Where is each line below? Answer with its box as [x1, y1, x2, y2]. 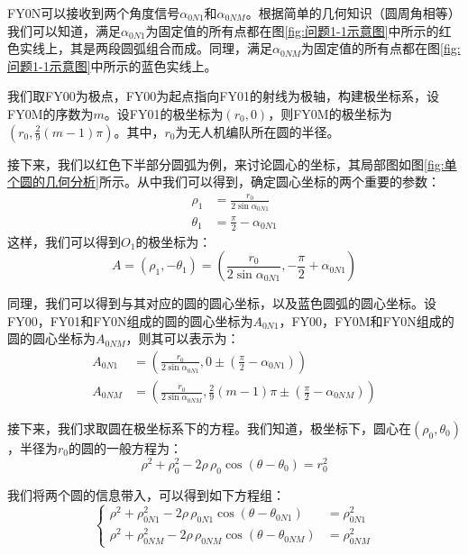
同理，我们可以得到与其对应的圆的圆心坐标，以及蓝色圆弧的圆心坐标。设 [7, 294, 436, 313]
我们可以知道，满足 [7, 21, 121, 40]
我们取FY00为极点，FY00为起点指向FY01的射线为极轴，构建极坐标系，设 [7, 86, 439, 105]
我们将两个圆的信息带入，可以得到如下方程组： [7, 485, 285, 504]
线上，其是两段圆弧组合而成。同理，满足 [32, 39, 272, 58]
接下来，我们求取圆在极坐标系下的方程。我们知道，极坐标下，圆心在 [7, 419, 411, 438]
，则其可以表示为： [125, 329, 240, 348]
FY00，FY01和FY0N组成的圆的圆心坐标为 [7, 311, 253, 330]
